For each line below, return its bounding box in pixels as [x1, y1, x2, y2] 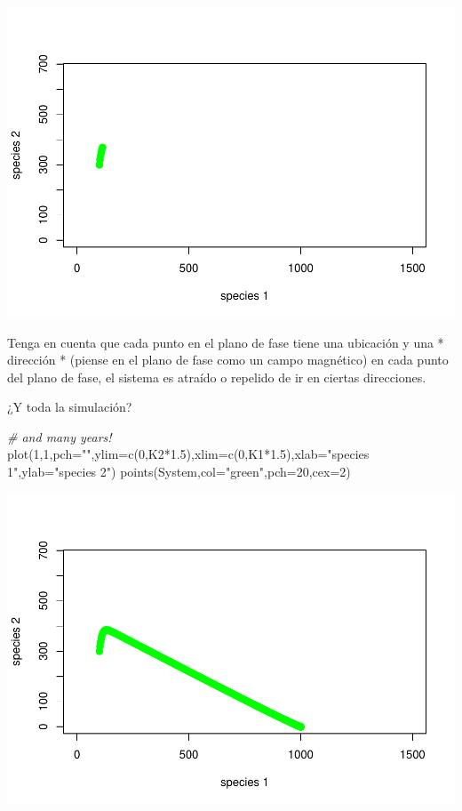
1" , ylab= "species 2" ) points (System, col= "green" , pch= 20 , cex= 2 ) [7, 462, 351, 481]
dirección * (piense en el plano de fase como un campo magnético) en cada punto [7, 350, 449, 369]
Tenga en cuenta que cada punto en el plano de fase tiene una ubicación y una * [7, 333, 444, 351]
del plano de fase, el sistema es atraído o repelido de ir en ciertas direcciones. [7, 367, 426, 386]
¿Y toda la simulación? [7, 397, 132, 416]
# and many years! [7, 427, 112, 446]
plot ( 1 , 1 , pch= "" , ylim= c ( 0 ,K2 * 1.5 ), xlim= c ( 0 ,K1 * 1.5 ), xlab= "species [7, 445, 370, 463]
